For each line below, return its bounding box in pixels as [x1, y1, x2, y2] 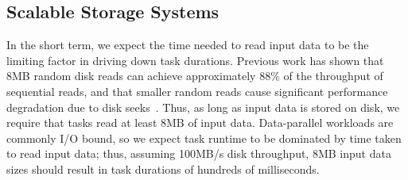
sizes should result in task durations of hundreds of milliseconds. [6, 160, 320, 177]
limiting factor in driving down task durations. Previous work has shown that [6, 52, 384, 68]
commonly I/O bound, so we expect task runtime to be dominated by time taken [6, 129, 402, 146]
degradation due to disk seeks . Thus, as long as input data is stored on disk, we [6, 98, 400, 115]
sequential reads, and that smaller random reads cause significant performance [6, 82, 388, 99]
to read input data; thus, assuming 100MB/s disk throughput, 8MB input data [6, 145, 391, 162]
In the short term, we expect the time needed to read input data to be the [6, 36, 369, 53]
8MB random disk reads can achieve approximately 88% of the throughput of [6, 67, 383, 84]
